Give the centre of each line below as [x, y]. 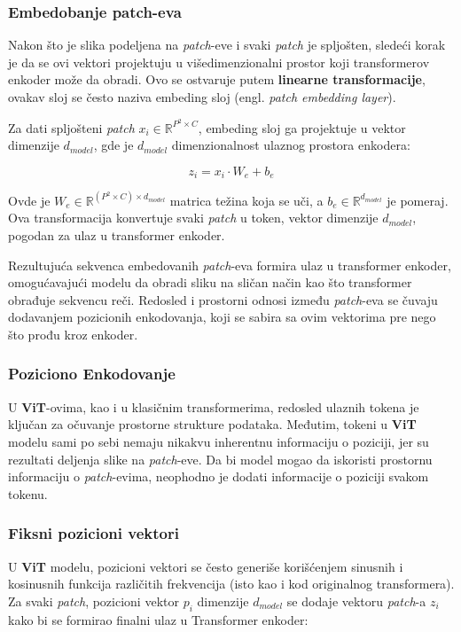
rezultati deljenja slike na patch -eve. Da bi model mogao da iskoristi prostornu [220, 459]
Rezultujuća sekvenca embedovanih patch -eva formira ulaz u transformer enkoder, [230, 265]
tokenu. [28, 493]
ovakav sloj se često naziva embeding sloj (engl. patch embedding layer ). [202, 97]
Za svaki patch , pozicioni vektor [94, 601]
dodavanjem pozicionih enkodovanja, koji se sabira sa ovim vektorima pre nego [222, 317]
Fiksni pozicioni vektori [94, 533]
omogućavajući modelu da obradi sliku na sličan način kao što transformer [210, 282]
